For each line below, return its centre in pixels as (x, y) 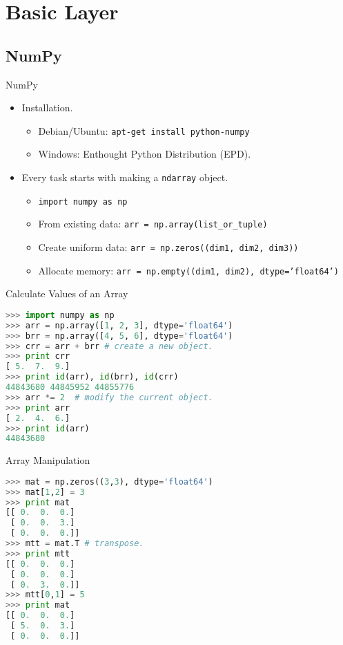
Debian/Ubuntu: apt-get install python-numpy (144, 130)
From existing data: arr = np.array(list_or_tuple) (153, 224)
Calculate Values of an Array (67, 293)
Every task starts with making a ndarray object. (125, 177)
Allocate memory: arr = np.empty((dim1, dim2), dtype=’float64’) (188, 270)
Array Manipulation (48, 460)
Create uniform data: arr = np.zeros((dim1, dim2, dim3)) (168, 246)
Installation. (47, 107)
